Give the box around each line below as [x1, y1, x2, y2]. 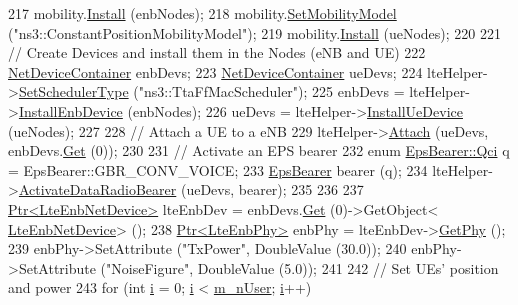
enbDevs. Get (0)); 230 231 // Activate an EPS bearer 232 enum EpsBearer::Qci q [8, 140, 510, 161]
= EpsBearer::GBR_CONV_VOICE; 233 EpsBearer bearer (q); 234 [8, 159, 428, 180]
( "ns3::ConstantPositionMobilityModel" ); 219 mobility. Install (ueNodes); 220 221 [8, 22, 501, 43]
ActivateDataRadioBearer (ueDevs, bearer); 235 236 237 [18, 179, 364, 200]
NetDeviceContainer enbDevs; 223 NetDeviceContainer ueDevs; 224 [8, 61, 423, 82]
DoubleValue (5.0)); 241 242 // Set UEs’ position [197, 257, 499, 278]
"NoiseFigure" [106, 257, 190, 278]
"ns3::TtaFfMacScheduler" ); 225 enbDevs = [138, 81, 405, 102]
